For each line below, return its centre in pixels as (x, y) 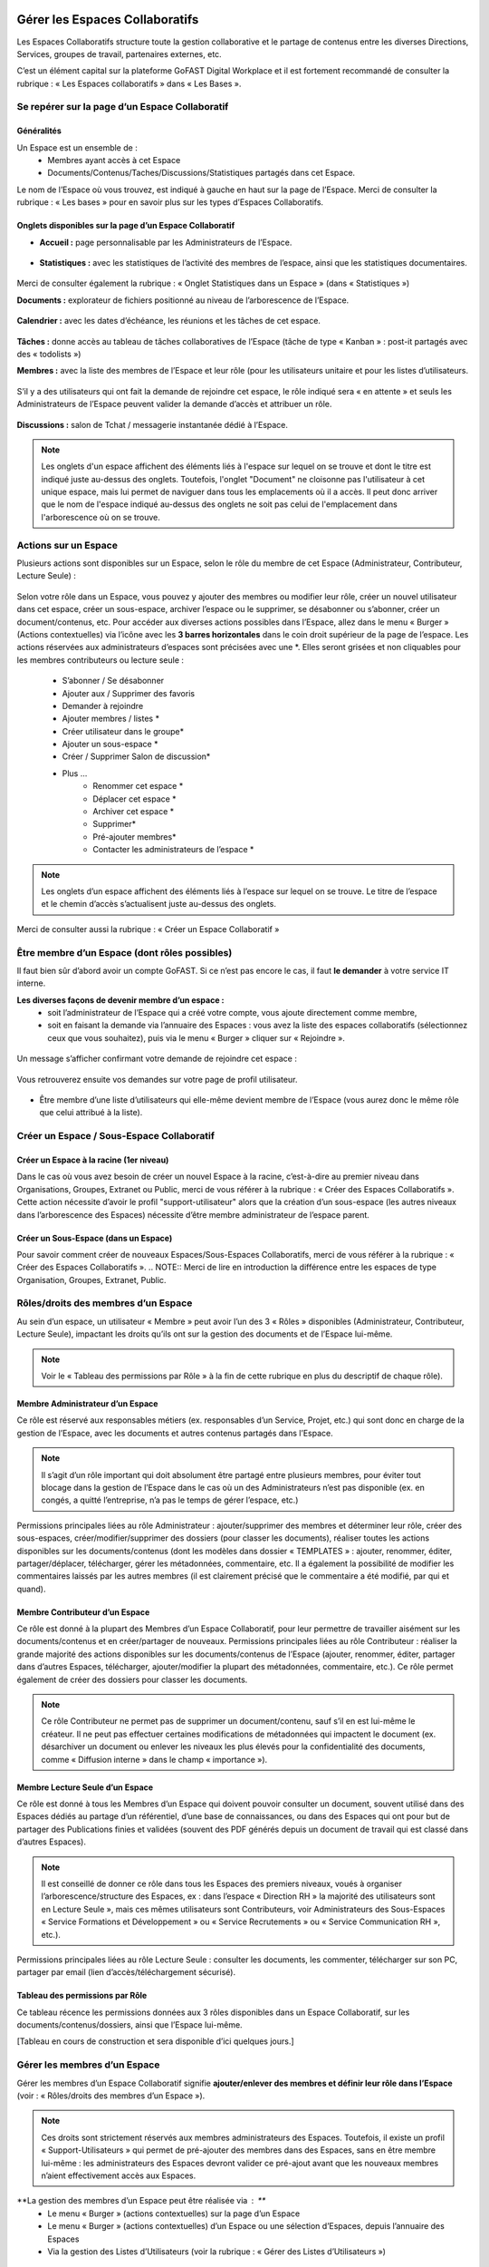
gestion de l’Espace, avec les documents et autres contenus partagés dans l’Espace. (175, 1433)
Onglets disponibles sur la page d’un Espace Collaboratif (126, 226)
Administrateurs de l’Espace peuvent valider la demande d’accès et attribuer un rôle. (174, 404)
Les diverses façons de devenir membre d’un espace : (121, 1000)
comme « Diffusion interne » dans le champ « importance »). (154, 1759)
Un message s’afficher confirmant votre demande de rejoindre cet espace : (157, 1059)
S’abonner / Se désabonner (113, 681)
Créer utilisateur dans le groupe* (123, 731)
